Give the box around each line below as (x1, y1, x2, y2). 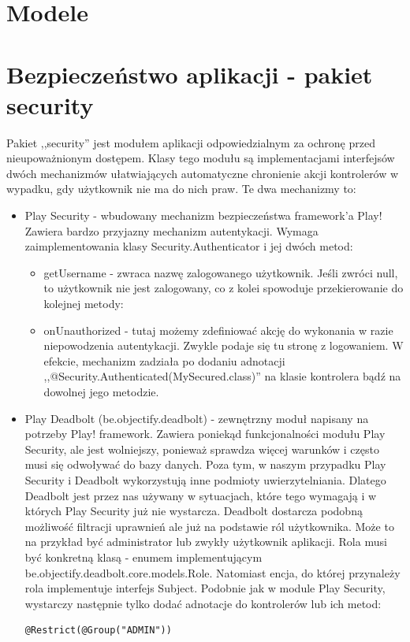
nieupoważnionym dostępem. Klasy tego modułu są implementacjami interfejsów (6, 150, 395, 166)
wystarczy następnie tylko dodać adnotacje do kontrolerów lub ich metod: (24, 595, 382, 611)
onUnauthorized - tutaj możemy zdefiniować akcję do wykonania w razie (43, 321, 393, 338)
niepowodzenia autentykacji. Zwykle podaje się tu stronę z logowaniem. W (43, 337, 404, 354)
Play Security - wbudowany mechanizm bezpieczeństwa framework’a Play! (24, 207, 382, 224)
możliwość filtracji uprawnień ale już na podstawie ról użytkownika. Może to (24, 518, 394, 534)
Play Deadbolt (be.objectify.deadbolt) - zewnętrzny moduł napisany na (24, 410, 369, 426)
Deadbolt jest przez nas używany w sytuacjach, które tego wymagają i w (24, 487, 377, 503)
